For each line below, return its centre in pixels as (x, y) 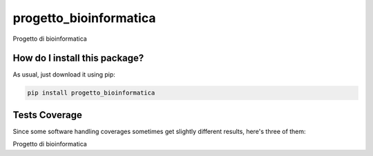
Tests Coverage (47, 115)
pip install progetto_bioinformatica (91, 93)
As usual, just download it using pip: (64, 75)
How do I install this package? (78, 58)
